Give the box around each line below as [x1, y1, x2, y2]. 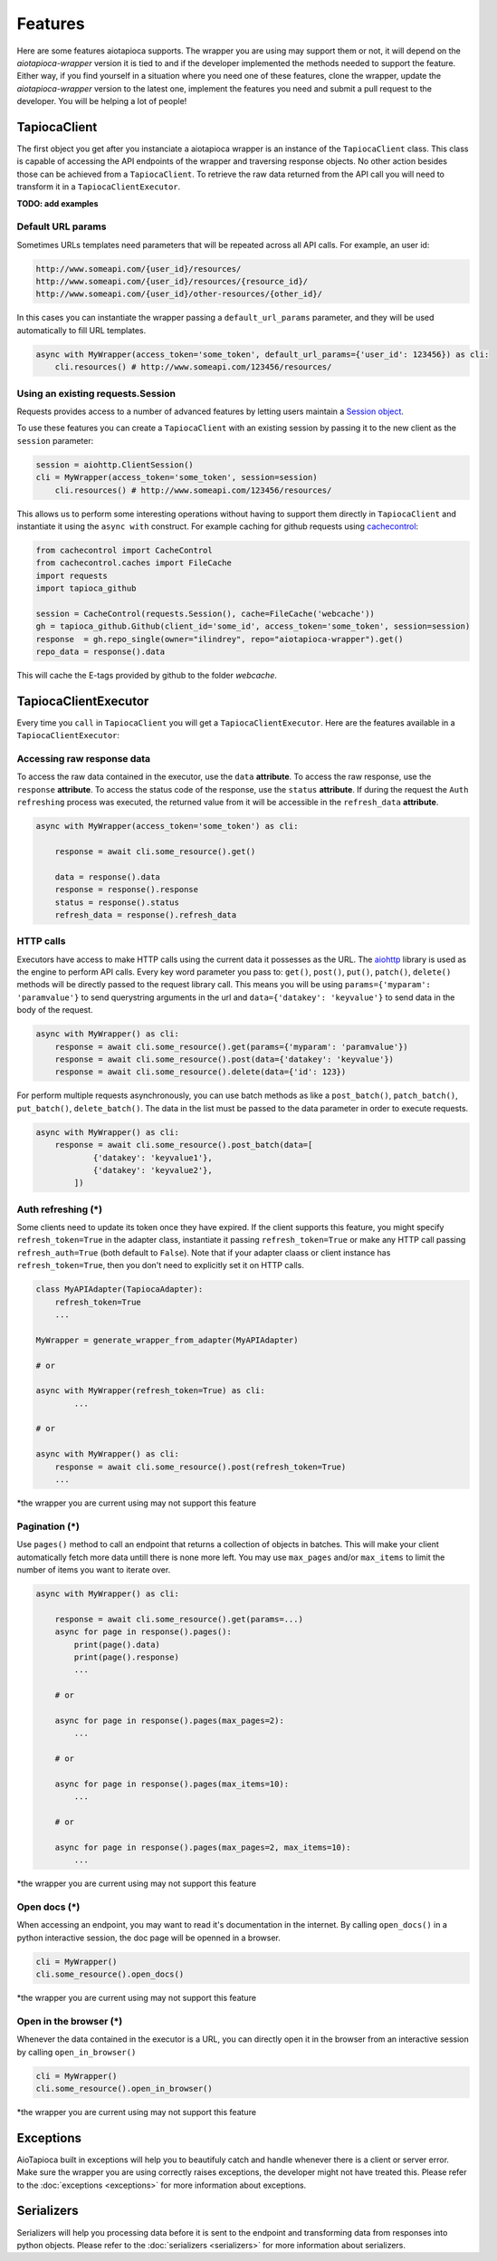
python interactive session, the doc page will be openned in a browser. [16, 1932, 281, 1943]
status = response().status [54, 897, 180, 908]
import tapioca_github [35, 583, 137, 593]
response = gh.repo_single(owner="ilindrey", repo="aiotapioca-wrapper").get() [35, 634, 404, 644]
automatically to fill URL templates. [16, 324, 147, 335]
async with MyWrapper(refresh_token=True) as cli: [35, 1386, 266, 1396]
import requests [35, 571, 109, 581]
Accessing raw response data [16, 753, 151, 765]
